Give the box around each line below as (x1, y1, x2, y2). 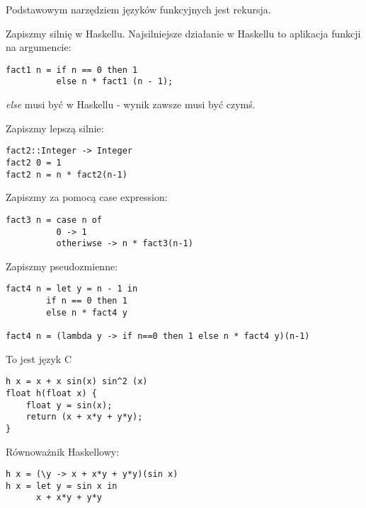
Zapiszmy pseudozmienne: (6, 258, 118, 273)
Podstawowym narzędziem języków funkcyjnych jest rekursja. (6, 2, 271, 16)
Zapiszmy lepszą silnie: (6, 120, 104, 135)
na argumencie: (6, 40, 72, 54)
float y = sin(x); (25, 400, 113, 410)
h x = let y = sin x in (6, 480, 118, 491)
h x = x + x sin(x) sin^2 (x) (6, 376, 148, 387)
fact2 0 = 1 (6, 157, 62, 168)
